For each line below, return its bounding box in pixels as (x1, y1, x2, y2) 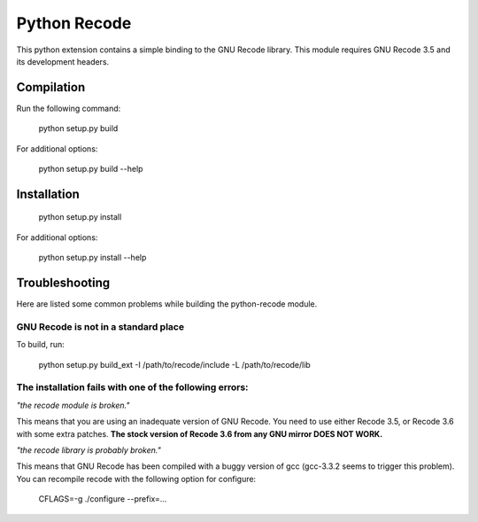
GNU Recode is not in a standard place (16, 320, 185, 332)
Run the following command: (16, 103, 121, 113)
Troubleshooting (16, 276, 111, 291)
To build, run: (16, 339, 66, 350)
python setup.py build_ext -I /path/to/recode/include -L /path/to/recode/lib (38, 359, 312, 370)
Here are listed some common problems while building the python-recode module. (16, 299, 318, 309)
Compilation (16, 80, 86, 95)
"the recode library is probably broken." (16, 444, 161, 456)
